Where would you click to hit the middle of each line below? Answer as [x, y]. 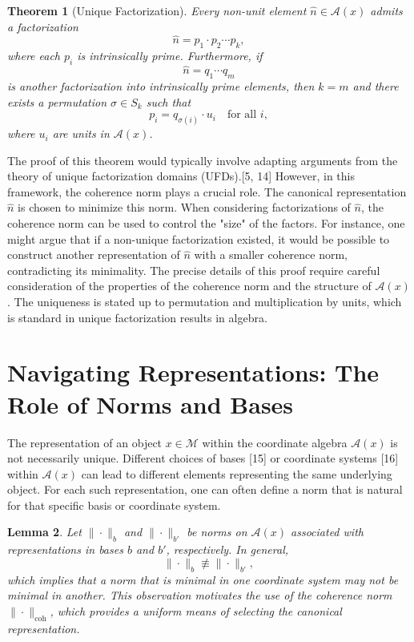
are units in [81, 133]
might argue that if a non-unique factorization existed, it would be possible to [199, 238]
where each [34, 56]
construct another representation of [94, 254]
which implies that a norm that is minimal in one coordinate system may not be [203, 579]
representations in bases [65, 549]
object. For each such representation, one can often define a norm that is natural [205, 489]
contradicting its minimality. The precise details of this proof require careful [194, 270]
